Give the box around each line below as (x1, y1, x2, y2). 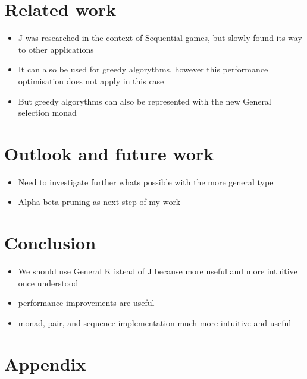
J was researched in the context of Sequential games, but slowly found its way (18, 31, 302, 44)
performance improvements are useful (18, 296, 155, 309)
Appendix (4, 351, 86, 375)
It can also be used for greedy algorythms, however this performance (18, 63, 268, 75)
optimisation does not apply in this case (18, 74, 164, 87)
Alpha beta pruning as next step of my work (18, 195, 181, 208)
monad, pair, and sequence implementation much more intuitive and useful (18, 316, 292, 329)
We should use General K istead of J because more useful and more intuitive (18, 265, 297, 277)
